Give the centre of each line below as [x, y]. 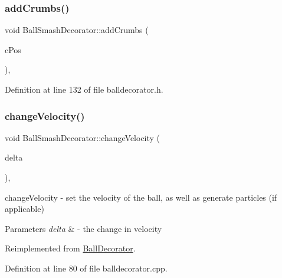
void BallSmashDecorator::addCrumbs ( [77, 30]
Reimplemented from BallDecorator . [70, 248]
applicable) [24, 209]
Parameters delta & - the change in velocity [83, 228]
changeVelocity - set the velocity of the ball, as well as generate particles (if [141, 197]
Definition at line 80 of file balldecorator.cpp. [86, 268]
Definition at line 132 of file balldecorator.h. [84, 89]
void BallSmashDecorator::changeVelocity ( [83, 137]
